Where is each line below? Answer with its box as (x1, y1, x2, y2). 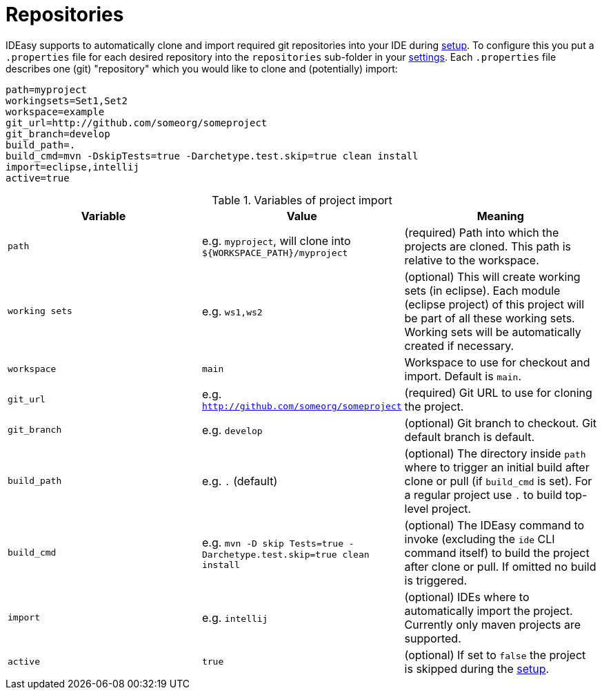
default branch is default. (404, 429, 535, 444)
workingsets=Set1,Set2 (6, 95, 128, 106)
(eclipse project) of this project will (404, 297, 585, 311)
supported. (404, 631, 461, 645)
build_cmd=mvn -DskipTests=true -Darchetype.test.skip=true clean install (6, 150, 419, 161)
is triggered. (404, 573, 468, 587)
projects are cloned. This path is (404, 239, 572, 253)
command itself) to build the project (404, 545, 590, 560)
